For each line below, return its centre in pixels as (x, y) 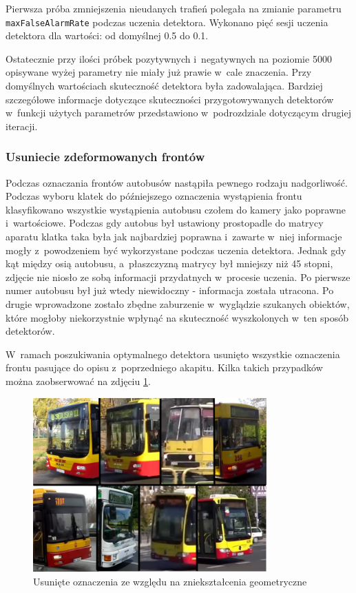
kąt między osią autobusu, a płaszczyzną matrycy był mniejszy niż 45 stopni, (169, 263)
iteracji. (22, 126)
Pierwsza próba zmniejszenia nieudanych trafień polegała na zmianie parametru (174, 8)
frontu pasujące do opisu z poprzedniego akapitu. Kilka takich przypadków (164, 367)
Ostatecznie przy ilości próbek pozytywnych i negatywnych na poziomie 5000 (169, 58)
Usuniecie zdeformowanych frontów (105, 157)
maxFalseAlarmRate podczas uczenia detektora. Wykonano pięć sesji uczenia (167, 22)
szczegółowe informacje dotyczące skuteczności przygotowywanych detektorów (170, 99)
